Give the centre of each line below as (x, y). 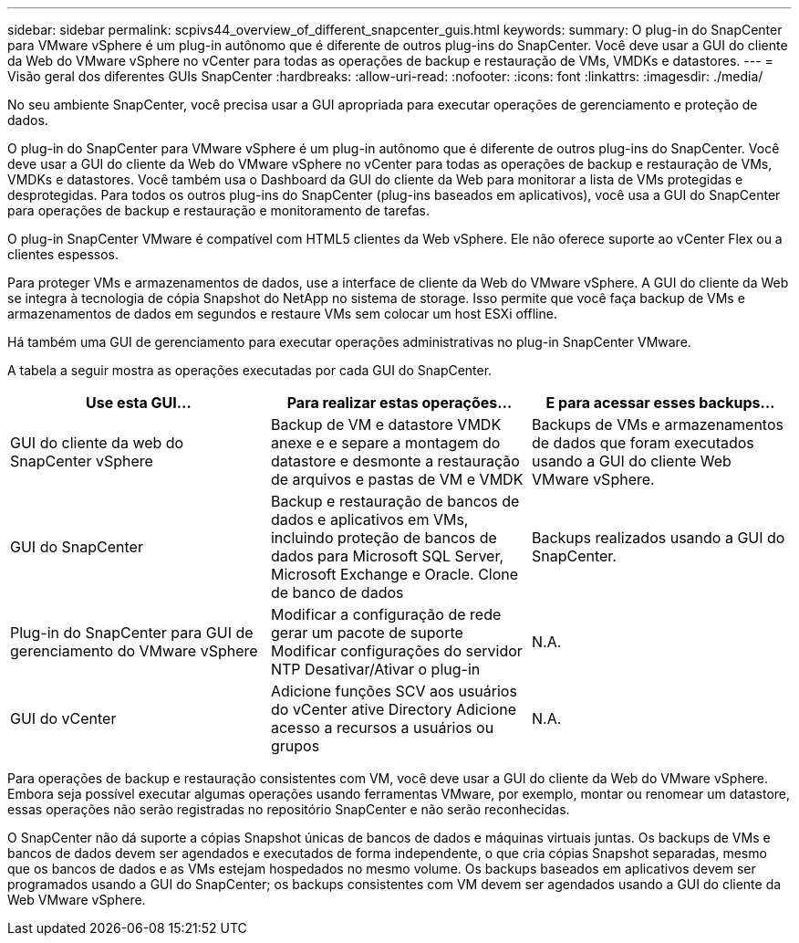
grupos (295, 746)
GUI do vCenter (63, 718)
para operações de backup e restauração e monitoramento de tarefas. (218, 210)
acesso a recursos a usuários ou (382, 728)
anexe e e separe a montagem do (385, 443)
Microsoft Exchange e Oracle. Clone (394, 574)
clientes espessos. (63, 254)
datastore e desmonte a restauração (395, 461)
